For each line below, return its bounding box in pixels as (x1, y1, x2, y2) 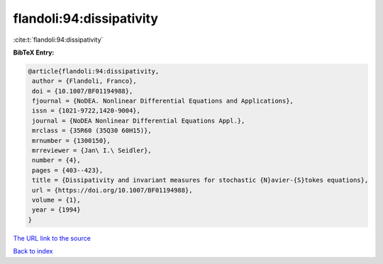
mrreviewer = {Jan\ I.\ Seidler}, (32, 147, 152, 155)
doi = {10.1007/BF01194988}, (32, 87, 133, 95)
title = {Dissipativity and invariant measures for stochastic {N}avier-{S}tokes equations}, (32, 176, 369, 184)
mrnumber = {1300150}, (32, 137, 111, 144)
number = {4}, (32, 156, 81, 164)
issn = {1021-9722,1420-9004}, (32, 107, 141, 115)
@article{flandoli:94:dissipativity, (28, 67, 160, 75)
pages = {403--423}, (32, 166, 104, 174)
